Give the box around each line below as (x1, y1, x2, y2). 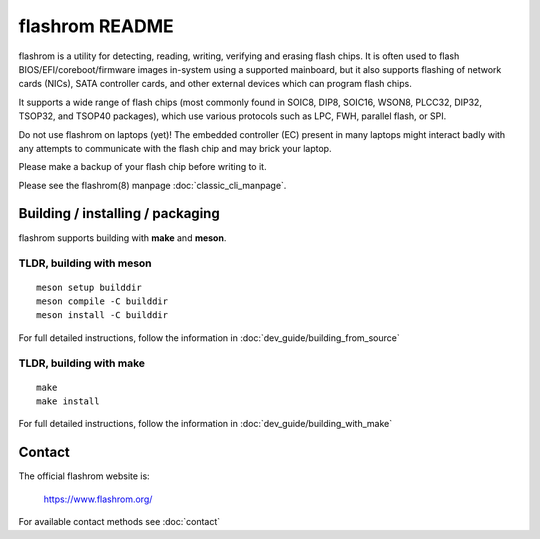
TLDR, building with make (18, 356, 145, 370)
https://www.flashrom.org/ (43, 493, 153, 505)
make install (36, 396, 100, 407)
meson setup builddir (36, 281, 142, 293)
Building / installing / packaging (18, 205, 220, 222)
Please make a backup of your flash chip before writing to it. (18, 161, 267, 173)
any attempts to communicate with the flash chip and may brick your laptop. (18, 142, 332, 154)
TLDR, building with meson (18, 256, 152, 270)
